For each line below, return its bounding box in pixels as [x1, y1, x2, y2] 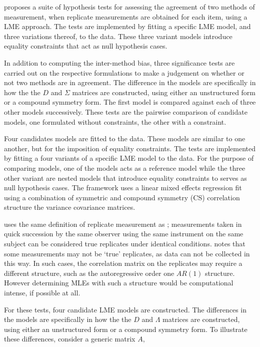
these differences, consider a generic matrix [4, 333, 135, 344]
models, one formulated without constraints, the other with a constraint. [4, 116, 226, 127]
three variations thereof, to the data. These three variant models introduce [4, 31, 232, 41]
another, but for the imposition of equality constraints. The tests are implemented [4, 143, 255, 153]
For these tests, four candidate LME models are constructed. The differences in [4, 304, 246, 314]
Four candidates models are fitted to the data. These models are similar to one [4, 133, 245, 144]
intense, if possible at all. [4, 287, 80, 298]
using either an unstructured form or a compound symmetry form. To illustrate [4, 323, 247, 334]
